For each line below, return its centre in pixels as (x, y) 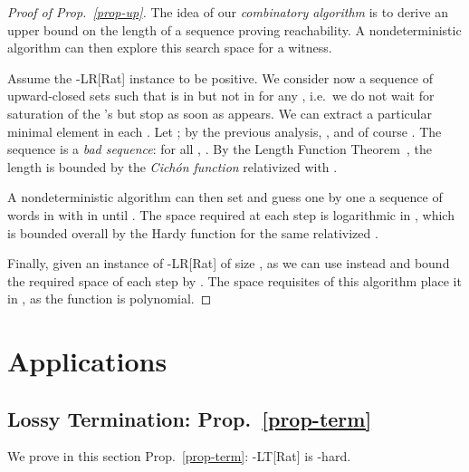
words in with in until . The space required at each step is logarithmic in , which (231, 214)
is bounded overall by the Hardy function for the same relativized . (193, 232)
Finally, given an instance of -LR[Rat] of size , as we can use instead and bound (229, 263)
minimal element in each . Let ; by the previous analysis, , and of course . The (225, 131)
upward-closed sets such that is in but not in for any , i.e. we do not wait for (221, 96)
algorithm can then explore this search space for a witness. (170, 48)
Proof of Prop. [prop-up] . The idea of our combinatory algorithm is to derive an (228, 12)
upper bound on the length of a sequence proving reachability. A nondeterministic (234, 29)
